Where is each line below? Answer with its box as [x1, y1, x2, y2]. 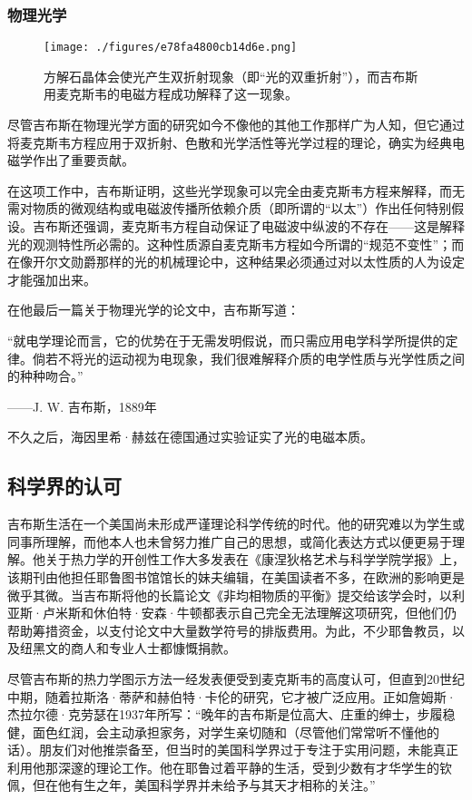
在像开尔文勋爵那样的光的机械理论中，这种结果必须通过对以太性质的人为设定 [7, 252, 465, 271]
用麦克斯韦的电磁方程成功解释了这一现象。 [44, 84, 298, 103]
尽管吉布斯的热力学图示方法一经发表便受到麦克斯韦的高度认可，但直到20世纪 [7, 668, 465, 688]
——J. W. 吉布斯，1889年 [7, 396, 157, 415]
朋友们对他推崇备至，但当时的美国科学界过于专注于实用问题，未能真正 [38, 740, 458, 759]
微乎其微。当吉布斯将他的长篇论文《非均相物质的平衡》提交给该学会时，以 [7, 585, 452, 604]
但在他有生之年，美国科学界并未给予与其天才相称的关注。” [32, 776, 376, 795]
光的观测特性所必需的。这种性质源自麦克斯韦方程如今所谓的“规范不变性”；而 [7, 234, 465, 253]
